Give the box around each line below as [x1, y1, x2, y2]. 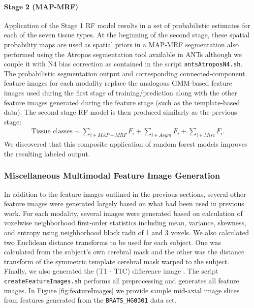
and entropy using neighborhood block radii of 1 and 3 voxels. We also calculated [4, 227, 249, 237]
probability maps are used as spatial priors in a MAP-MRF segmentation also [4, 39, 239, 49]
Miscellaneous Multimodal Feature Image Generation [4, 169, 220, 182]
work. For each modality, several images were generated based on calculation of [4, 208, 243, 218]
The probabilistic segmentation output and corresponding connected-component [4, 68, 245, 78]
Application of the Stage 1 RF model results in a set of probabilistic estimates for [4, 20, 251, 30]
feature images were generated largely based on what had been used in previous [4, 198, 244, 209]
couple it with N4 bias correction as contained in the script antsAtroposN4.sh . [4, 59, 243, 69]
